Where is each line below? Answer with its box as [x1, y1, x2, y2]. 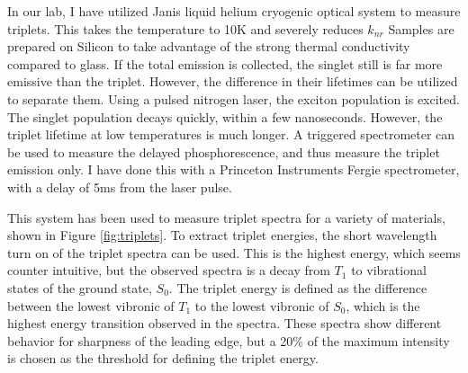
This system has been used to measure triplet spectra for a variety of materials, [7, 208, 445, 226]
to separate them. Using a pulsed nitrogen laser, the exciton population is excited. [7, 89, 460, 108]
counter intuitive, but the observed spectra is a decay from [7, 261, 330, 280]
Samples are [388, 19, 454, 38]
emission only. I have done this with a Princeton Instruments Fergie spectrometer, [7, 160, 460, 179]
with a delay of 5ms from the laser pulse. [7, 177, 232, 196]
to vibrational [351, 261, 427, 280]
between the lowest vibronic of [7, 296, 175, 315]
